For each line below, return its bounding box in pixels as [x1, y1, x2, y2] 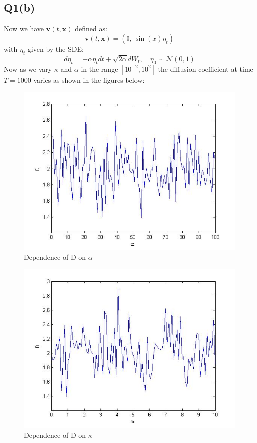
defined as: [75, 23, 107, 34]
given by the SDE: [27, 43, 84, 54]
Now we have [4, 23, 44, 34]
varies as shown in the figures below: [33, 74, 145, 85]
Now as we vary [4, 63, 52, 74]
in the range [81, 63, 118, 74]
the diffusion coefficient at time [158, 63, 253, 74]
